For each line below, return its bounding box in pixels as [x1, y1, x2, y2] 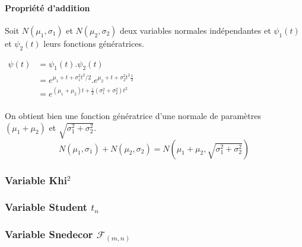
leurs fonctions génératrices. [43, 37, 144, 49]
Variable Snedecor [5, 227, 93, 242]
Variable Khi [5, 172, 67, 187]
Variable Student [5, 200, 88, 214]
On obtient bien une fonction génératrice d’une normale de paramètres [5, 110, 261, 122]
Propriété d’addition [5, 1, 90, 14]
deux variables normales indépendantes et [120, 24, 271, 36]
